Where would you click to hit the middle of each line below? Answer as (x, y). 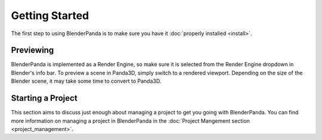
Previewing (32, 50)
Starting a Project (44, 98)
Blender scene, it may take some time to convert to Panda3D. (86, 81)
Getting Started (50, 15)
